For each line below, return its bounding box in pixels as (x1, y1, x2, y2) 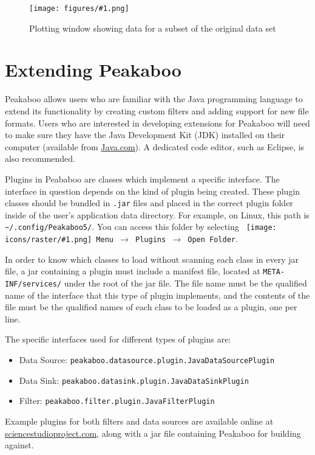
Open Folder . (188, 232, 238, 245)
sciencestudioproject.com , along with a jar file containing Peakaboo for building (5, 426, 301, 439)
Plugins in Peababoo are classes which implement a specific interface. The (5, 172, 280, 185)
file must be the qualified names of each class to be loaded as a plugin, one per (5, 300, 297, 313)
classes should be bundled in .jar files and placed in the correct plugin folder (5, 196, 293, 209)
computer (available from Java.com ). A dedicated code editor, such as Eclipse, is (5, 140, 305, 153)
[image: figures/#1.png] (29, 4, 129, 13)
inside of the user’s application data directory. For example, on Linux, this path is (5, 208, 310, 221)
